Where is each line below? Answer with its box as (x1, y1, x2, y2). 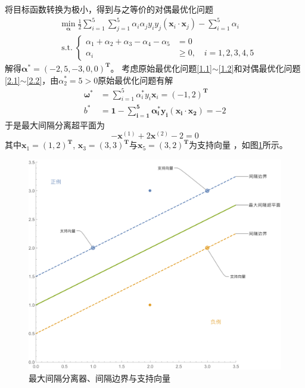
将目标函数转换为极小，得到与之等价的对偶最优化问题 (5, 3, 213, 15)
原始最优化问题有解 (98, 73, 173, 86)
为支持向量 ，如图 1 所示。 (189, 138, 288, 151)
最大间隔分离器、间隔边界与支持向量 (29, 371, 170, 384)
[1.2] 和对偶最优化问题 (218, 61, 301, 74)
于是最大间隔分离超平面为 (5, 118, 105, 131)
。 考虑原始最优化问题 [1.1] (110, 61, 212, 74)
